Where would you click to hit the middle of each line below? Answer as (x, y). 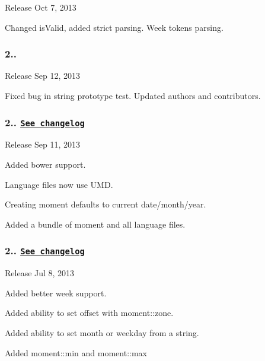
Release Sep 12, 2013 (43, 76)
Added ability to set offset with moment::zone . (89, 313)
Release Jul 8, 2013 (40, 273)
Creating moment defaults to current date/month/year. (106, 204)
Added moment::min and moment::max (76, 352)
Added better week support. (56, 293)
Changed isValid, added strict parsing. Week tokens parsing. (114, 27)
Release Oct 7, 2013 (41, 7)
